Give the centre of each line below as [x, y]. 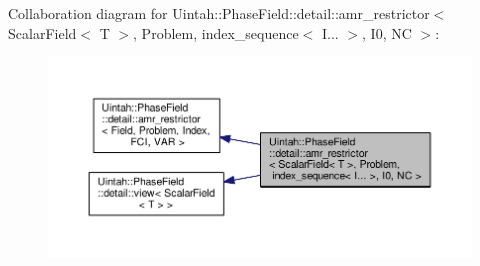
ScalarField [42, 32]
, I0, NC [387, 32]
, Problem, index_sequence [216, 32]
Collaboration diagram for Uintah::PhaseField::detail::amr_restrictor [219, 13]
